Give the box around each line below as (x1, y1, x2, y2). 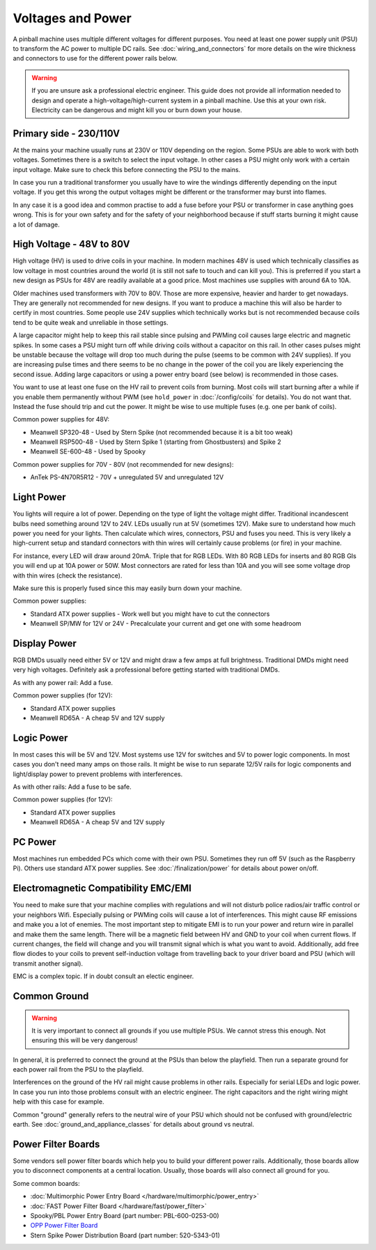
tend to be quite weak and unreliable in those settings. (13, 318, 169, 327)
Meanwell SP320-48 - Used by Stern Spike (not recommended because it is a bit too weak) (30, 428, 293, 436)
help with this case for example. (13, 1097, 104, 1106)
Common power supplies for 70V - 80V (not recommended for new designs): (13, 460, 234, 468)
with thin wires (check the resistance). (13, 571, 123, 580)
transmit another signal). (13, 959, 84, 968)
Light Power (13, 491, 66, 503)
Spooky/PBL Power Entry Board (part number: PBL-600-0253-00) (30, 1211, 219, 1219)
